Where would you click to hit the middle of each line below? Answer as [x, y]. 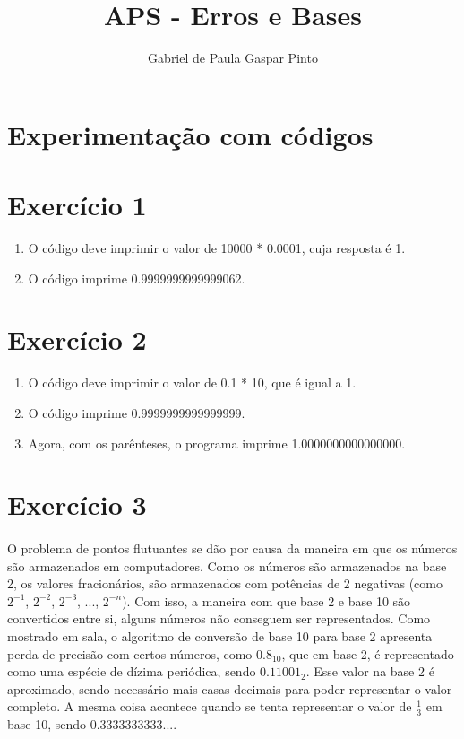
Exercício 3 [77, 504]
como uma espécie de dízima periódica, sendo [132, 671]
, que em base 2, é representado [368, 653]
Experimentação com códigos [190, 134]
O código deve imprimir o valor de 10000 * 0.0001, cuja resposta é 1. [217, 248]
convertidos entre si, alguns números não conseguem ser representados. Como [219, 618]
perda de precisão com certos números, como [130, 653]
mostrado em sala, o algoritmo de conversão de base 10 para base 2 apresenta [220, 636]
